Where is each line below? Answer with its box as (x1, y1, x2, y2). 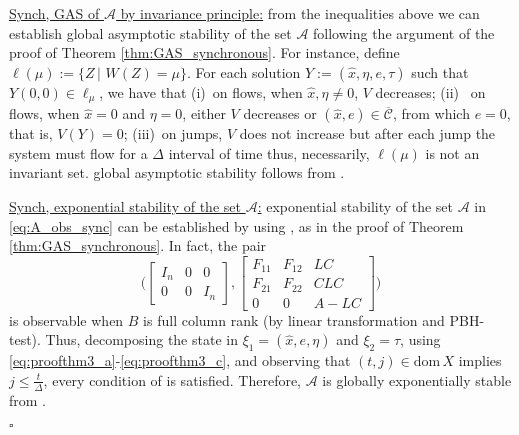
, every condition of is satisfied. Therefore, (43, 369, 302, 390)
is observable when (9, 309, 124, 330)
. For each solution (186, 61, 301, 82)
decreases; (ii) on (375, 81, 486, 102)
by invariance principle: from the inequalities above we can (120, 3, 480, 23)
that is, (9, 123, 53, 144)
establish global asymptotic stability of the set (9, 22, 292, 43)
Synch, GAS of (9, 3, 100, 23)
